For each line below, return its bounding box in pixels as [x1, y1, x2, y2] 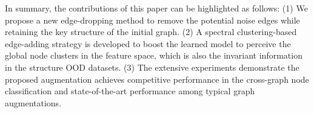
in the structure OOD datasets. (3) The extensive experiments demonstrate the [5, 60, 299, 73]
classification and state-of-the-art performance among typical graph [5, 85, 255, 97]
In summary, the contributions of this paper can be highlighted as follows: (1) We [5, 2, 308, 14]
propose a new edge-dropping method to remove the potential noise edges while [5, 13, 300, 26]
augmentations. [5, 96, 62, 109]
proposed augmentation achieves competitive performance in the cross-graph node [5, 73, 309, 85]
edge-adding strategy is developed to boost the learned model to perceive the [5, 37, 291, 50]
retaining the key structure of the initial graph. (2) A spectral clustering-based [5, 25, 297, 38]
